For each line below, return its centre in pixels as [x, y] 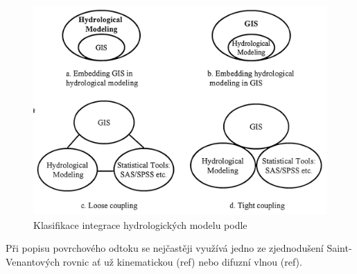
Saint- [339, 248]
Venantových [33, 262]
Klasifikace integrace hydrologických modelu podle [140, 224]
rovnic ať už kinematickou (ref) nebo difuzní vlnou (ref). [182, 262]
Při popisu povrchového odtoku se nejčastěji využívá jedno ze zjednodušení [165, 248]
